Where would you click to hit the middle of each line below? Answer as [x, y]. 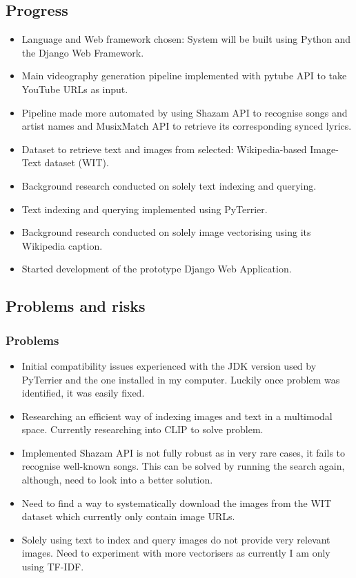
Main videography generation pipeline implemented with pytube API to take [184, 76]
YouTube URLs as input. [75, 89]
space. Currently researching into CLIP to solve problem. [142, 429]
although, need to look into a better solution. [117, 480]
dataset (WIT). [77, 162]
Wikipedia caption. [62, 245]
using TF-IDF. [53, 567]
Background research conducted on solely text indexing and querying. [169, 185]
